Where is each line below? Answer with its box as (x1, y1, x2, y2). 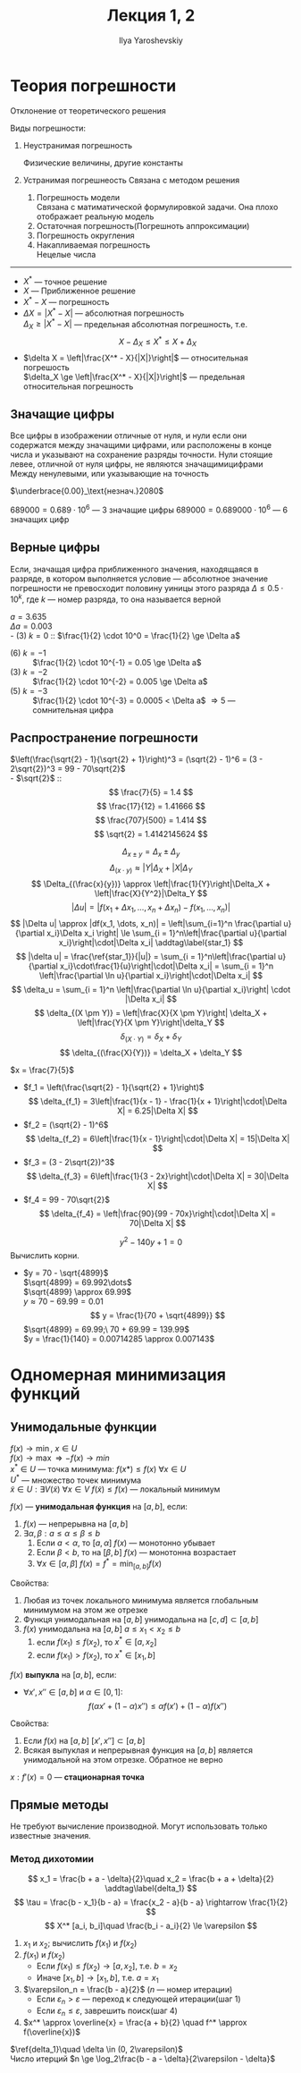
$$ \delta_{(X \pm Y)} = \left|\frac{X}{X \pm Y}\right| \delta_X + (34, 1007, 268, 1018)
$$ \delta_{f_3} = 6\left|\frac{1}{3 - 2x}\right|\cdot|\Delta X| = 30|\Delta (26, 1171, 289, 1181)
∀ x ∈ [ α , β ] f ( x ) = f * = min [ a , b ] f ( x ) (36, 1557, 163, 1570)
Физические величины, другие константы (22, 157, 184, 168)
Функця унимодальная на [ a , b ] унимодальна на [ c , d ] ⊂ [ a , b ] (22, 1613, 259, 1624)
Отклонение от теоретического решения (10, 105, 166, 116)
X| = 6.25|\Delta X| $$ (116, 1105, 199, 1116)
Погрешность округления (36, 230, 135, 241)
